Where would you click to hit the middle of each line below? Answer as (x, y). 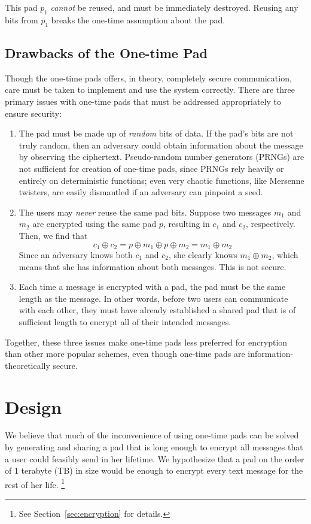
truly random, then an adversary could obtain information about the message (161, 145)
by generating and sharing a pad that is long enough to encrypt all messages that (154, 447)
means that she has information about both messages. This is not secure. (153, 266)
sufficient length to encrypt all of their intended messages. (125, 321)
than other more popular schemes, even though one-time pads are (125, 354)
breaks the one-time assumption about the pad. (138, 19)
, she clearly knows (203, 254)
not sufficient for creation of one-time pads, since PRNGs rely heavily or (151, 168)
